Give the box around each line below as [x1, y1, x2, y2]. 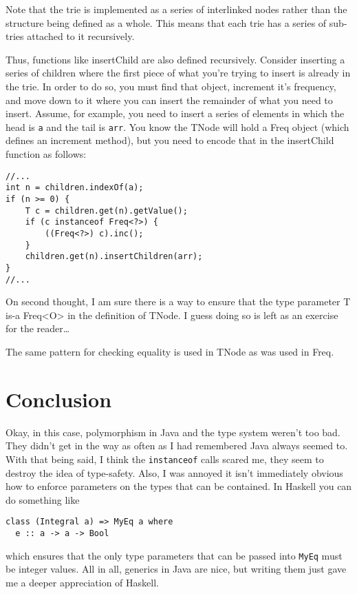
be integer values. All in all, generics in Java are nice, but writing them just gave [6, 562, 347, 576]
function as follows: [6, 147, 87, 161]
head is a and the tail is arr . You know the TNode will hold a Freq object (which [6, 119, 349, 134]
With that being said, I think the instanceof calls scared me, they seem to [6, 451, 324, 466]
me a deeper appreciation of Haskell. [6, 575, 159, 589]
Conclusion [6, 385, 112, 413]
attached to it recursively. [27, 29, 135, 43]
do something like [6, 492, 80, 506]
